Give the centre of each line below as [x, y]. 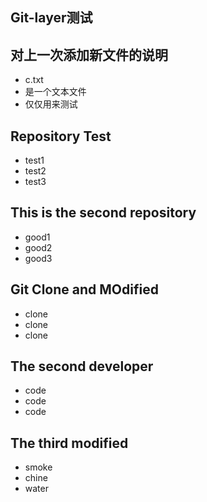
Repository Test [61, 136]
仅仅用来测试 [51, 104]
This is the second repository [103, 213]
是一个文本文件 [55, 92]
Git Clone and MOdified [84, 289]
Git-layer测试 [51, 18]
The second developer [82, 366]
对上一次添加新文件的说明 [89, 54]
